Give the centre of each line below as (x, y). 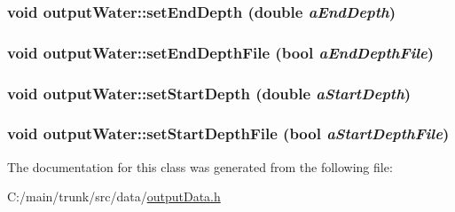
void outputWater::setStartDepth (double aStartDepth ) (209, 93)
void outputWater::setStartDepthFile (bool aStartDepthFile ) (228, 133)
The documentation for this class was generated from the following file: (200, 166)
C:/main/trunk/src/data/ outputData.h (114, 196)
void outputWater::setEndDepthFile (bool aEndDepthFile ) (221, 52)
